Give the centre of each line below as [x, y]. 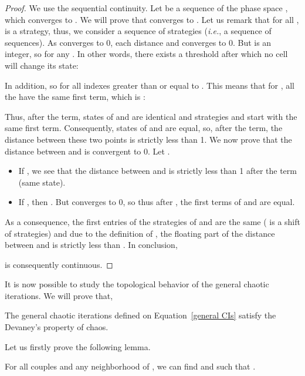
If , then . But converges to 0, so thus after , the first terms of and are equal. [157, 202]
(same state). [42, 182]
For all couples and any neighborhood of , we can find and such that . [130, 366]
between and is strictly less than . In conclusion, [91, 245]
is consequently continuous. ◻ [59, 264]
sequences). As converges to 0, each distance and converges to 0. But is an [138, 42]
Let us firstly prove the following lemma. [78, 346]
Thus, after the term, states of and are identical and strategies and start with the [151, 116]
